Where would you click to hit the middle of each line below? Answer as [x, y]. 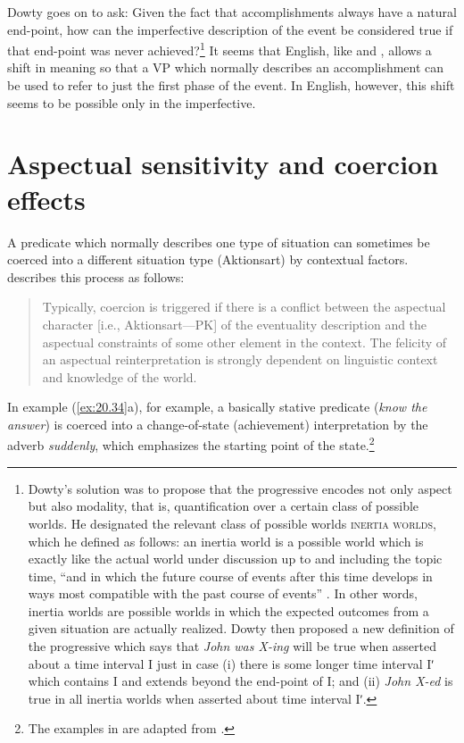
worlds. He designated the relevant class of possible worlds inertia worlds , [232, 523]
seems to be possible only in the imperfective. [132, 102]
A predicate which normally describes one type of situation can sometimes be [219, 242]
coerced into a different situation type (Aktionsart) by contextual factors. [208, 259]
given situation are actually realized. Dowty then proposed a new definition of [241, 628]
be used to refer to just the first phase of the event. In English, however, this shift [231, 85]
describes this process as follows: [96, 276]
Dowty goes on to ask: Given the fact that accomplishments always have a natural [232, 12]
